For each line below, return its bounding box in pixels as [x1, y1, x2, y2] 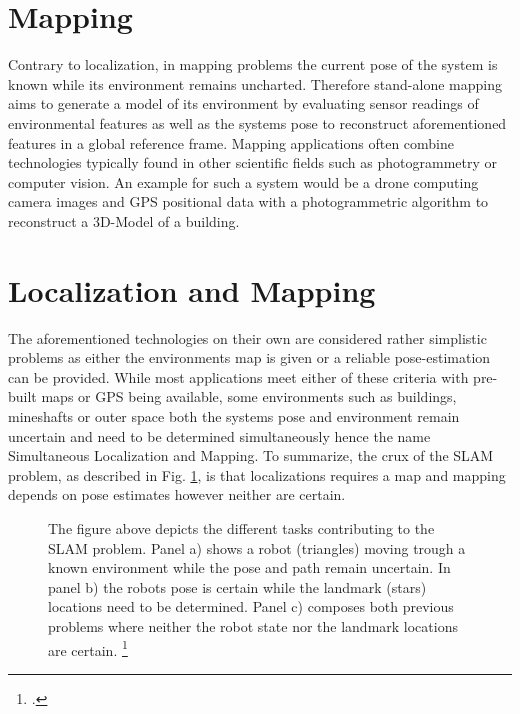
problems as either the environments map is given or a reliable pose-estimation [8, 347, 491, 368]
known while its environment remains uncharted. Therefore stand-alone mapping [8, 73, 502, 94]
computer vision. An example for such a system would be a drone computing [8, 171, 479, 192]
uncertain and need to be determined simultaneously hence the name [8, 425, 431, 446]
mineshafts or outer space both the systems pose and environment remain [8, 405, 460, 426]
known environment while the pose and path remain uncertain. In [48, 557, 451, 578]
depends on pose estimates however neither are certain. [8, 484, 346, 505]
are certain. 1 [48, 636, 128, 660]
